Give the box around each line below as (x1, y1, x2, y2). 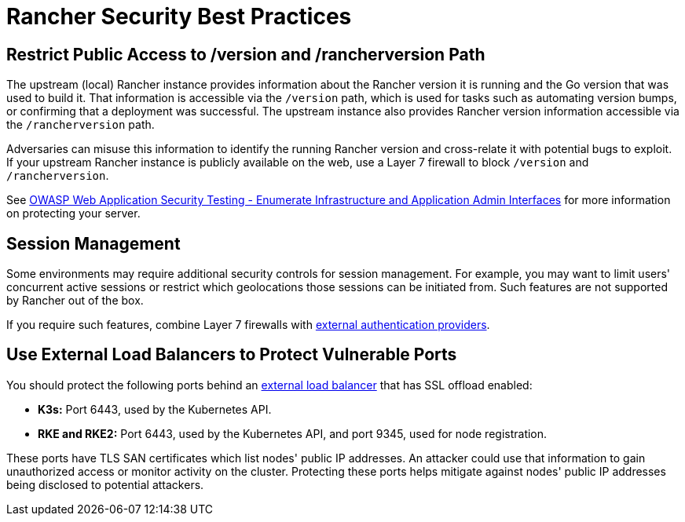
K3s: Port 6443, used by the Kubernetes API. (38, 402, 272, 416)
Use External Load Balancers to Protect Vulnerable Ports (6, 345, 457, 365)
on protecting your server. (6, 206, 141, 221)
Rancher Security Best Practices (6, 3, 352, 30)
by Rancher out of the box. (6, 294, 144, 308)
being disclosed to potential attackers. (6, 477, 204, 491)
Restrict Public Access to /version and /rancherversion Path (6, 44, 485, 64)
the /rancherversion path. (6, 118, 155, 132)
